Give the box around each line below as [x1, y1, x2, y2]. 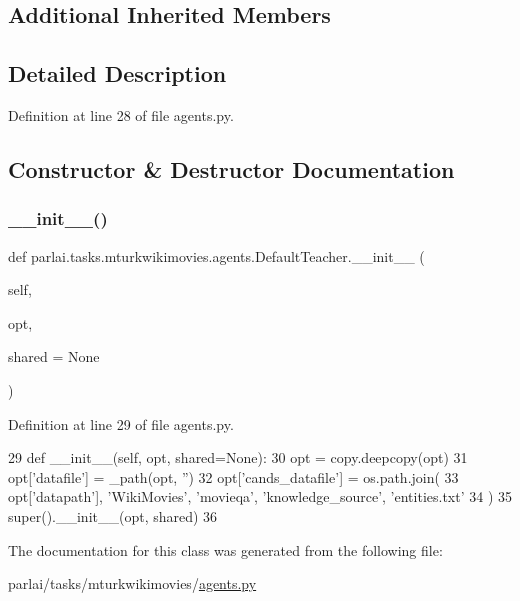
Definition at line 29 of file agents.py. [8, 413, 234, 434]
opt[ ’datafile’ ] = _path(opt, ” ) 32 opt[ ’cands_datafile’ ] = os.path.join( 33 [8, 466, 459, 487]
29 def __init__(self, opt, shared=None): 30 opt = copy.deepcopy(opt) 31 [8, 447, 468, 468]
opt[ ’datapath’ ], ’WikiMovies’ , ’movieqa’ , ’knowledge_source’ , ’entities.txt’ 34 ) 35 [8, 486, 513, 507]
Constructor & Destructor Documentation [8, 153, 455, 184]
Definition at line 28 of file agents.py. [8, 104, 234, 125]
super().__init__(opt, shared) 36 [8, 505, 218, 526]
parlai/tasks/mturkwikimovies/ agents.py [8, 573, 257, 594]
